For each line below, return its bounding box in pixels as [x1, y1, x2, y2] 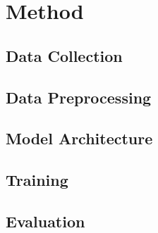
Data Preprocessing [6, 86, 152, 108]
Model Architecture [6, 127, 153, 149]
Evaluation [6, 210, 85, 232]
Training [6, 169, 68, 191]
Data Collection [6, 44, 123, 66]
